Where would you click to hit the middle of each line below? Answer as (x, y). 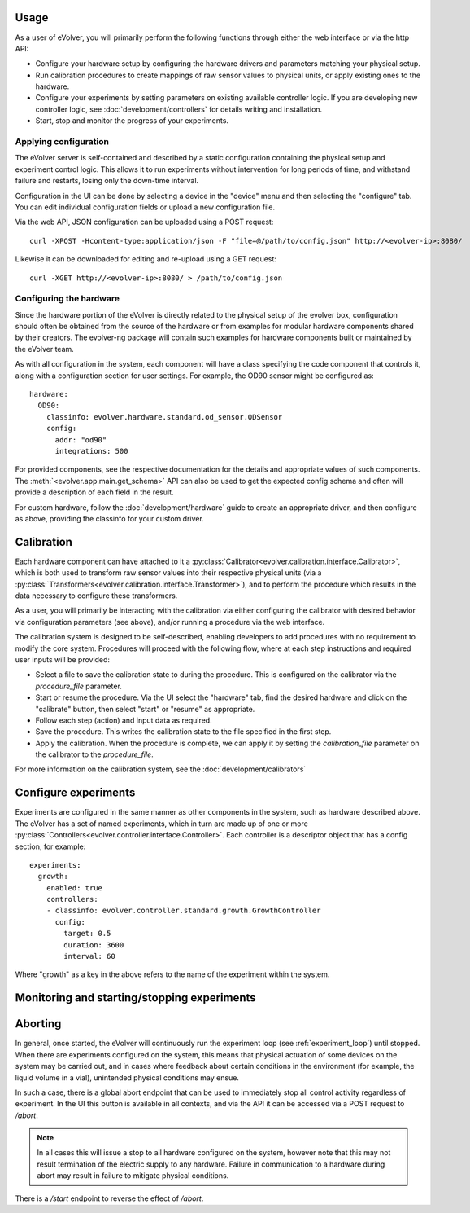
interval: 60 (89, 956)
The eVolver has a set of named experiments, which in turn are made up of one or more (161, 824)
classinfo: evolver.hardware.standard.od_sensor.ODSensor (164, 417)
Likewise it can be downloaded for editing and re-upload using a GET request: (146, 259)
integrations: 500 (91, 451)
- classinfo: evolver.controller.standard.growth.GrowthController (183, 911)
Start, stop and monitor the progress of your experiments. (132, 121)
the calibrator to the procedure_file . (94, 754)
